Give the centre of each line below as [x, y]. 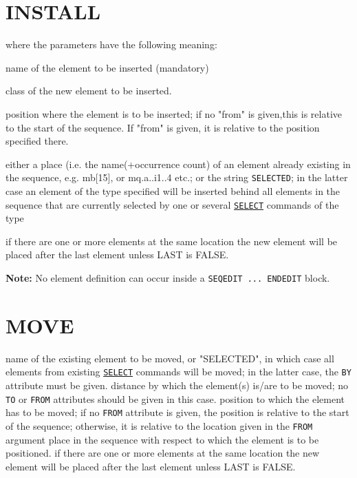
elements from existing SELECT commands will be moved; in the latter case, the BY [178, 372]
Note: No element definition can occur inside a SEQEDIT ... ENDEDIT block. [168, 277]
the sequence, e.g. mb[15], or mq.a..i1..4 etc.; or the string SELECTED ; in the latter [177, 177]
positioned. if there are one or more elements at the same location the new [163, 453]
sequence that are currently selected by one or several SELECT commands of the [172, 204]
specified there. [37, 141]
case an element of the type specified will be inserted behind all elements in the [173, 190]
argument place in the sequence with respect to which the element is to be [162, 439]
